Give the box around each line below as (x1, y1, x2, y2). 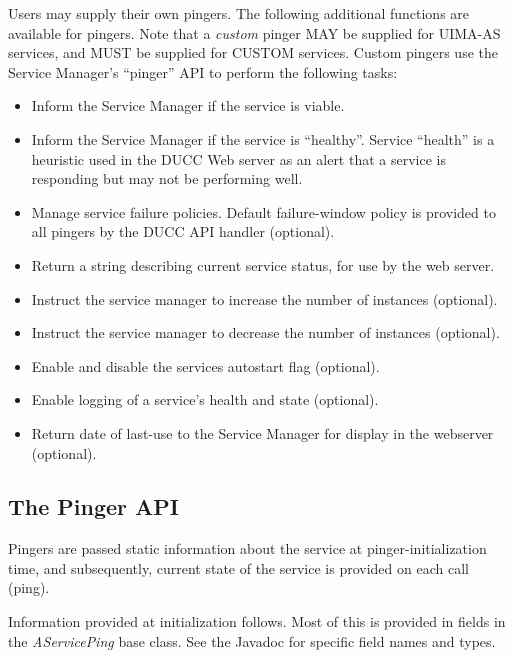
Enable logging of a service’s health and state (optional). (31, 389, 379, 410)
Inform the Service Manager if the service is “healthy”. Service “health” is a (31, 128, 495, 149)
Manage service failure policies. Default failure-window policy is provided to (31, 201, 496, 222)
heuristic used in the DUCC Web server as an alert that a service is (31, 148, 446, 169)
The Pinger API (8, 491, 180, 522)
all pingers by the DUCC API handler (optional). (31, 221, 335, 242)
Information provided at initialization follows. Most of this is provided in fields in (8, 611, 506, 632)
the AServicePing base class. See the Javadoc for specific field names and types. (8, 630, 496, 651)
